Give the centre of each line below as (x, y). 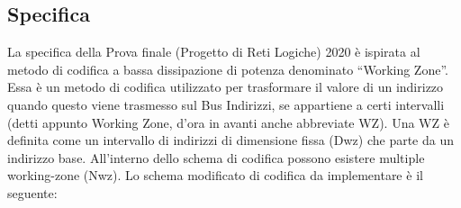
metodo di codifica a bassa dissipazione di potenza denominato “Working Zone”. (228, 69)
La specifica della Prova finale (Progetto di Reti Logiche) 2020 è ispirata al (214, 52)
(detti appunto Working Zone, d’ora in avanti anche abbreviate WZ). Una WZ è (228, 122)
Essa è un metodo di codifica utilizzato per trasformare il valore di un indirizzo (226, 87)
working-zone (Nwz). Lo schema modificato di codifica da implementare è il (215, 175)
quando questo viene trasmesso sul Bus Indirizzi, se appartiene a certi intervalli (226, 104)
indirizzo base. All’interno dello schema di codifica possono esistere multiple (216, 157)
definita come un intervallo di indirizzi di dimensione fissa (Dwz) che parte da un (230, 140)
